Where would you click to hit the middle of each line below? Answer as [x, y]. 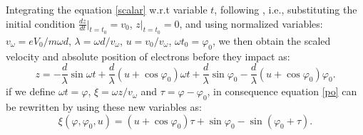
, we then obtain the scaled [272, 40]
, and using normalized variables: [251, 23]
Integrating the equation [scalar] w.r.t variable [107, 9]
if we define [31, 91]
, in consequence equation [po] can [282, 91]
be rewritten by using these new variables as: [104, 107]
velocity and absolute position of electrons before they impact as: [148, 56]
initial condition [41, 23]
